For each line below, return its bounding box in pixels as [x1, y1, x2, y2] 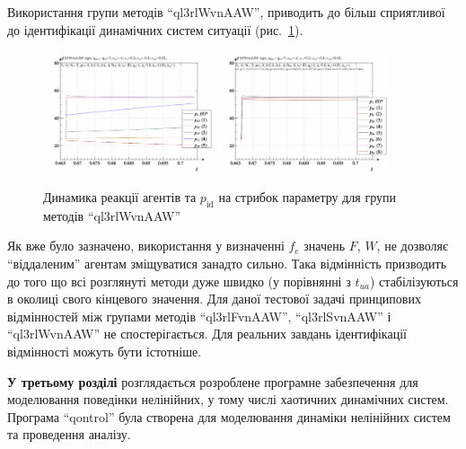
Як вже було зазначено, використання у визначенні [7, 236, 285, 255]
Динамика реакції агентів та [43, 187, 197, 206]
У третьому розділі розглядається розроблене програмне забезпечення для [7, 372, 418, 391]
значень [303, 236, 346, 255]
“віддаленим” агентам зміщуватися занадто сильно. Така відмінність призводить [7, 253, 447, 272]
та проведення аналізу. [7, 425, 131, 444]
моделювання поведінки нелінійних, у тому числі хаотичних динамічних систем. [7, 390, 449, 409]
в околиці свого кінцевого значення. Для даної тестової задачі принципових [7, 289, 421, 308]
